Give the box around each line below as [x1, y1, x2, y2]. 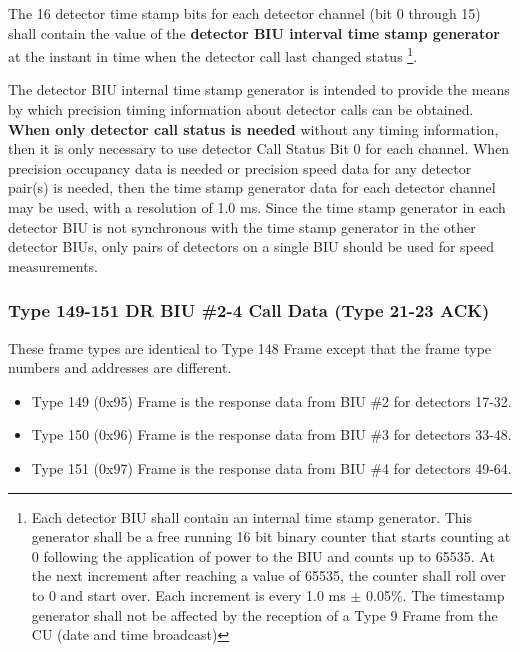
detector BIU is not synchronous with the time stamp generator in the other [8, 216, 476, 237]
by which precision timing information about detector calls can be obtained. [8, 99, 474, 120]
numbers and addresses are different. [8, 357, 232, 378]
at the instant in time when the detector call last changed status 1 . [8, 43, 418, 66]
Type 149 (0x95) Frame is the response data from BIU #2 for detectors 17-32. [31, 390, 512, 411]
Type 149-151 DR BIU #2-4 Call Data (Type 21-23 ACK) [8, 298, 490, 323]
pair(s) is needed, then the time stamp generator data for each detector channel [8, 177, 496, 198]
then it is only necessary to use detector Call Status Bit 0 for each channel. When [8, 138, 510, 159]
